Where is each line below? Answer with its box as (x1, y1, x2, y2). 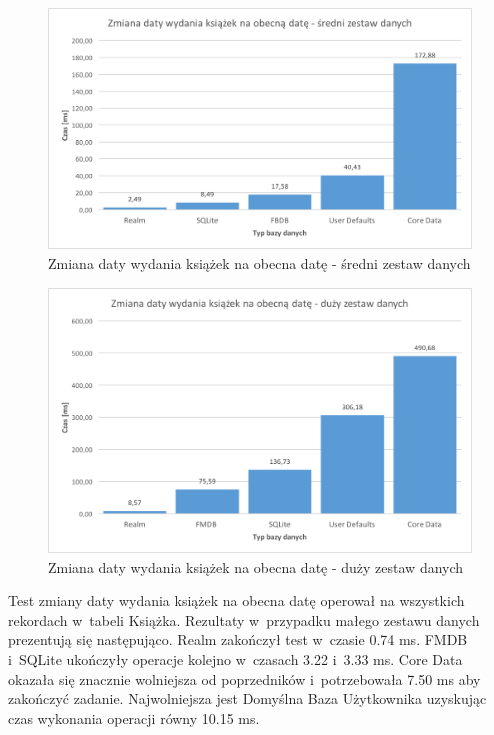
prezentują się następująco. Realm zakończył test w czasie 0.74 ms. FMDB (8, 629, 468, 650)
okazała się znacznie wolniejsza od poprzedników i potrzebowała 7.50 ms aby (8, 668, 481, 689)
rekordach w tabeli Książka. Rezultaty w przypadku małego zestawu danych (8, 609, 480, 630)
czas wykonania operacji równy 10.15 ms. (8, 707, 260, 728)
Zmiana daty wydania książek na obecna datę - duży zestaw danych (48, 556, 464, 577)
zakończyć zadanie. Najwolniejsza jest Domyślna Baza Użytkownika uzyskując (8, 688, 487, 709)
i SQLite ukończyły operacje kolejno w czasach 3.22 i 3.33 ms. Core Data (8, 648, 463, 669)
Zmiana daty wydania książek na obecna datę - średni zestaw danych (48, 252, 471, 273)
